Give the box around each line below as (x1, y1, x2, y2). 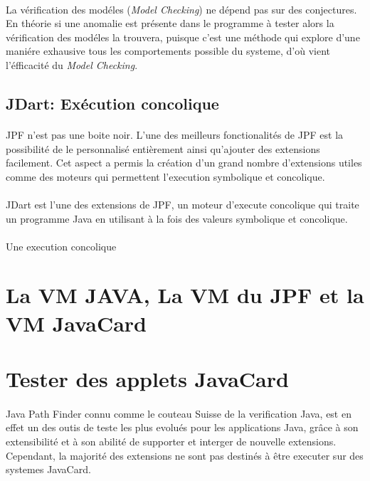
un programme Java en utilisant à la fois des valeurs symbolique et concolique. (6, 211, 348, 226)
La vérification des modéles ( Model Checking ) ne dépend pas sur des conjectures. (6, 1, 357, 16)
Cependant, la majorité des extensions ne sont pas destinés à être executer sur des (6, 448, 364, 462)
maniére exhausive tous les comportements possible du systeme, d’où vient (6, 43, 331, 58)
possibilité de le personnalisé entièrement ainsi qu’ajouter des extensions (6, 141, 320, 156)
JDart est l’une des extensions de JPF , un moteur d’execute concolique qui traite (6, 196, 359, 211)
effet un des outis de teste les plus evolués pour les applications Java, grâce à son (6, 420, 359, 435)
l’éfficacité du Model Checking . (6, 57, 138, 72)
